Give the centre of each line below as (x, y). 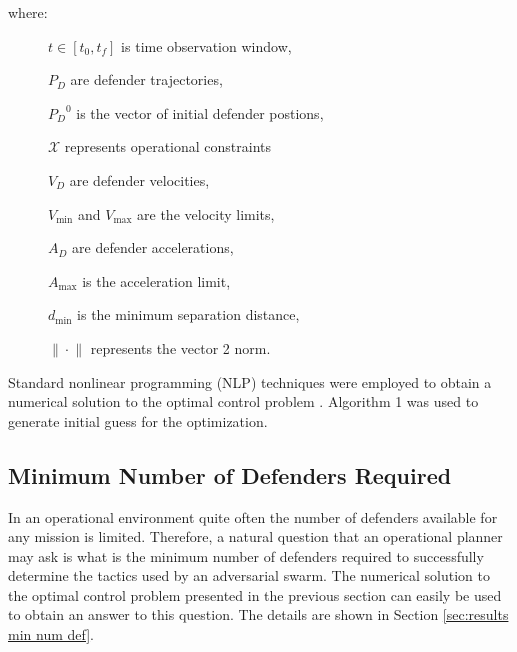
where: (28, 12)
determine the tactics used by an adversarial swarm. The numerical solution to (249, 575)
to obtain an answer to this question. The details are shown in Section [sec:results (258, 614)
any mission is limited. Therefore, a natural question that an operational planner (255, 536)
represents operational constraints (168, 146)
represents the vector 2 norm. (180, 347)
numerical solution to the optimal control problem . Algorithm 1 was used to (243, 401)
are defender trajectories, (146, 79)
